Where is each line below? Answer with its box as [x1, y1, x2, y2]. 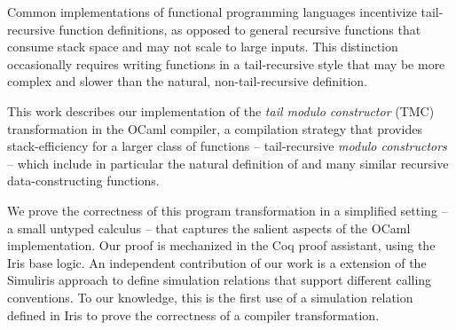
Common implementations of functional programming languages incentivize [7, 3, 417, 20]
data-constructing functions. [7, 171, 160, 190]
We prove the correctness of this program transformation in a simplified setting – [7, 200, 448, 219]
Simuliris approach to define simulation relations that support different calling [7, 271, 432, 289]
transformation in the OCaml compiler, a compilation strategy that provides [7, 119, 422, 137]
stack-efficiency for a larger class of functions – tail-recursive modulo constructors [7, 137, 447, 155]
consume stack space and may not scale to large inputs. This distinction [7, 37, 398, 56]
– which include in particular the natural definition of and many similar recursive [7, 153, 449, 172]
